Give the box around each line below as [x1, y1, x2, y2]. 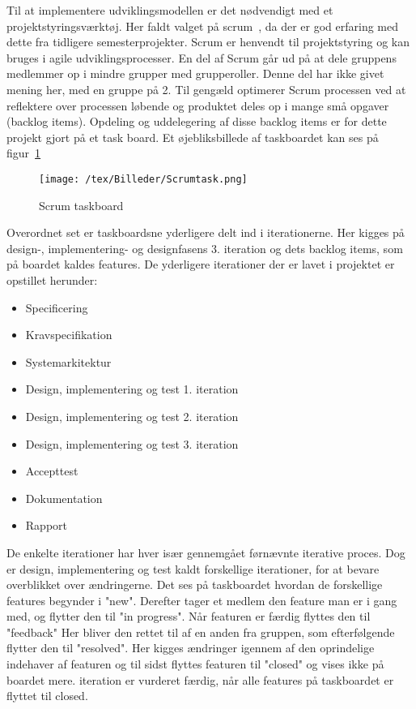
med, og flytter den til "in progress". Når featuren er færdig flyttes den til [6, 608, 371, 625]
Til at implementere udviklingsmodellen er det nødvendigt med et [6, 2, 333, 18]
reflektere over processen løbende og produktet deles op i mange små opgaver [6, 97, 389, 114]
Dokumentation [25, 489, 103, 506]
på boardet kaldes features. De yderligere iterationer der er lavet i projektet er [6, 256, 395, 273]
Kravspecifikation [25, 326, 112, 343]
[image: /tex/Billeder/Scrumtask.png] [39, 173, 248, 185]
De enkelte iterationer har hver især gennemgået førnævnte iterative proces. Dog [6, 544, 405, 561]
